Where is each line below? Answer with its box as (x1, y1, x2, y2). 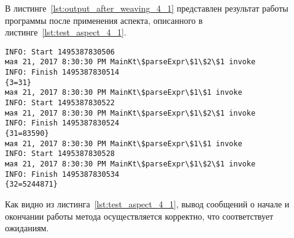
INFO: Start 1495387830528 (5, 149, 115, 158)
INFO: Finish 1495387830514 (5, 68, 120, 77)
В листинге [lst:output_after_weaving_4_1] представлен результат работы (5, 2, 288, 14)
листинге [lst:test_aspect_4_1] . (5, 26, 126, 39)
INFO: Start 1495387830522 (5, 99, 115, 108)
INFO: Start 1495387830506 (5, 47, 115, 56)
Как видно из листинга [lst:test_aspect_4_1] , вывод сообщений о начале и (5, 197, 290, 210)
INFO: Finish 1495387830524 (5, 119, 120, 128)
